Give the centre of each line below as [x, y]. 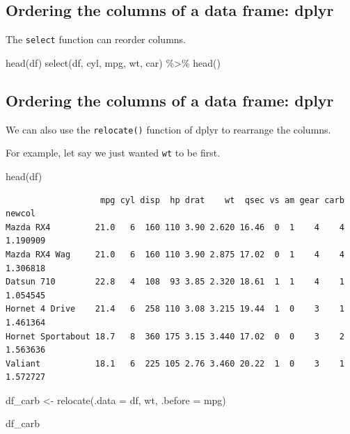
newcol [21, 214]
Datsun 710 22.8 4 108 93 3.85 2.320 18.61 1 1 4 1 [175, 282]
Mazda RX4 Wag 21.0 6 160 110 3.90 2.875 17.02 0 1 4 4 [175, 254]
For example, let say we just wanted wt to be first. [113, 153]
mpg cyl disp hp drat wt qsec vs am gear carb [222, 200]
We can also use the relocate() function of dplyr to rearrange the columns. [168, 129]
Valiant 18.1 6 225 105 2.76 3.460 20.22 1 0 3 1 [175, 363]
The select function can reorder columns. [96, 39]
